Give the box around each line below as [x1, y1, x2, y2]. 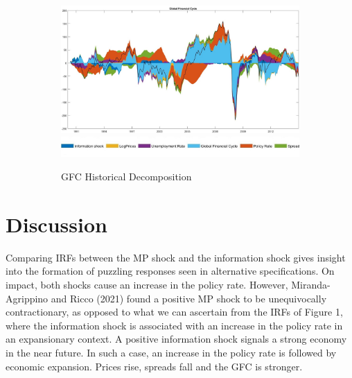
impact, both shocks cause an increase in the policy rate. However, [6, 277, 288, 291]
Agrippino [6, 291, 49, 305]
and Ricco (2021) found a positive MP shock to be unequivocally [51, 291, 327, 305]
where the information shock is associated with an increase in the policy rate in [6, 318, 343, 332]
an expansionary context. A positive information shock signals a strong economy [6, 332, 347, 346]
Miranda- [291, 277, 331, 291]
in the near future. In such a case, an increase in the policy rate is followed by [6, 345, 337, 359]
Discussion [6, 209, 107, 238]
